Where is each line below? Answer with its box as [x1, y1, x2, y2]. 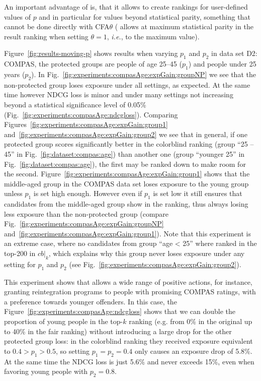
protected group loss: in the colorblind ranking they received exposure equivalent [4, 336, 253, 346]
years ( [4, 69, 25, 79]
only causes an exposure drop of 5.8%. [135, 345, 252, 356]
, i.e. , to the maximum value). [107, 31, 200, 41]
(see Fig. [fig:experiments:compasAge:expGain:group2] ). [69, 259, 241, 269]
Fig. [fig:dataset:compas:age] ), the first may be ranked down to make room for [4, 158, 246, 169]
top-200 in [4, 248, 36, 259]
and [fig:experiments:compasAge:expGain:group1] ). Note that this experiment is [4, 228, 251, 238]
